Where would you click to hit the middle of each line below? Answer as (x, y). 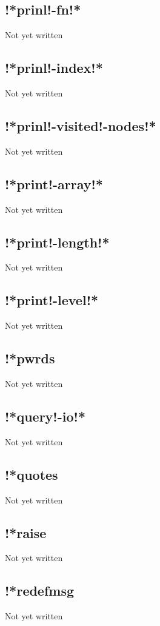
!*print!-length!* (57, 242)
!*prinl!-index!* (54, 68)
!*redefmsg (40, 591)
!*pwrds (30, 358)
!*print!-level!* (52, 300)
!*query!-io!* (45, 416)
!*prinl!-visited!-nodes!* (81, 125)
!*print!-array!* (54, 183)
